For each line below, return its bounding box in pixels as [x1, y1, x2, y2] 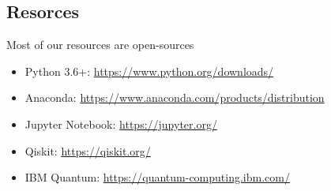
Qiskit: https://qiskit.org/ [24, 142, 151, 159]
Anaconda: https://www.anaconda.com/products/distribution [24, 89, 325, 106]
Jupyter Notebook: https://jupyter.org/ [24, 115, 217, 132]
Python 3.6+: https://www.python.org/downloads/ [24, 62, 274, 79]
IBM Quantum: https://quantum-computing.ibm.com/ [24, 169, 290, 185]
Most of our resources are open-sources [6, 36, 194, 53]
